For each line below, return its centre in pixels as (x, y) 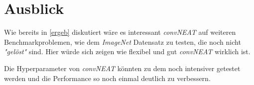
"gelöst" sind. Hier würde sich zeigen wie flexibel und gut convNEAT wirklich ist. (127, 51)
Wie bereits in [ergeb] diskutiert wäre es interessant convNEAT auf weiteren (120, 32)
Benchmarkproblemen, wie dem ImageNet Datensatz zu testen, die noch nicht (123, 42)
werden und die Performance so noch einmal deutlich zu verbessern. (107, 78)
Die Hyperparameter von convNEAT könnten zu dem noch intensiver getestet (122, 68)
